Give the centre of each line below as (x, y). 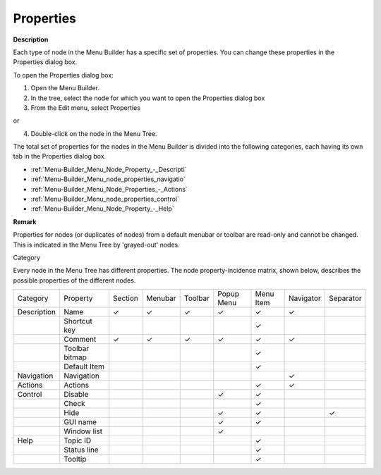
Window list (83, 431)
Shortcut (78, 321)
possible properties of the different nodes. (74, 280)
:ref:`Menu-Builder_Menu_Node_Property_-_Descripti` (109, 169)
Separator (346, 298)
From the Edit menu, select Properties (86, 107)
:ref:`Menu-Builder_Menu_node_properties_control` (105, 199)
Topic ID (78, 440)
